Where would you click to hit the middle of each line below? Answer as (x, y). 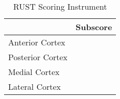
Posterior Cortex (38, 57)
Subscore (94, 27)
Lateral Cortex (34, 86)
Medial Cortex (34, 72)
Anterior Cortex (37, 42)
